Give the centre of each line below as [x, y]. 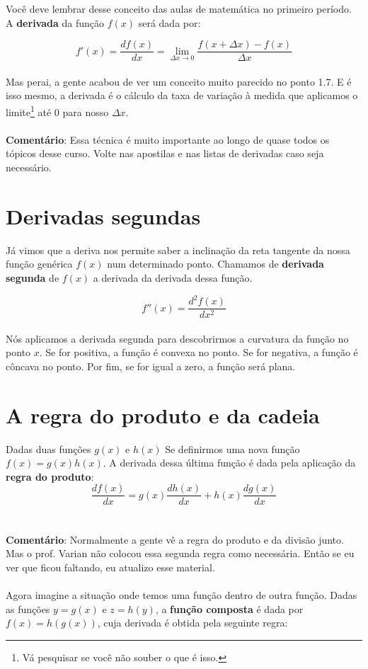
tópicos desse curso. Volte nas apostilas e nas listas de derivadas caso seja [165, 153]
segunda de [33, 277]
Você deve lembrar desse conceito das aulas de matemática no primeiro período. [179, 8]
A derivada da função [55, 22]
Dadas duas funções [48, 448]
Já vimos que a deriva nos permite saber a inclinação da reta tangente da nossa [178, 250]
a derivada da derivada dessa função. [173, 277]
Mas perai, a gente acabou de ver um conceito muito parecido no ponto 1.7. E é [179, 81]
